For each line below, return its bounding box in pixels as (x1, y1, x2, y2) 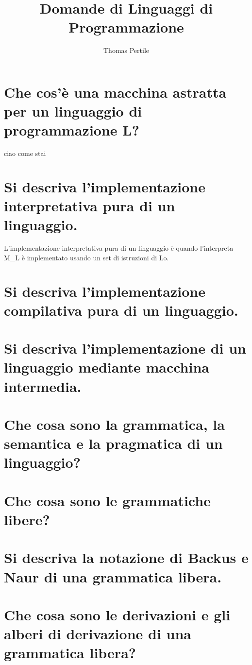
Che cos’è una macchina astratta (4, 82, 227, 102)
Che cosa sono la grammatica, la (4, 414, 225, 434)
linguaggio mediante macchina (4, 357, 209, 377)
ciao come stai (4, 148, 46, 158)
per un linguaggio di (4, 101, 142, 121)
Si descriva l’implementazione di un (4, 338, 246, 358)
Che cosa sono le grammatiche (4, 490, 211, 510)
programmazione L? (4, 120, 139, 140)
